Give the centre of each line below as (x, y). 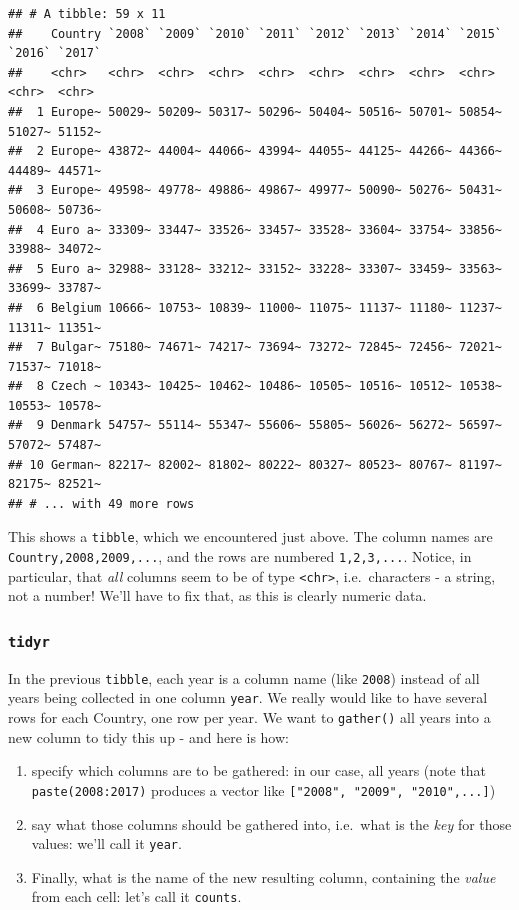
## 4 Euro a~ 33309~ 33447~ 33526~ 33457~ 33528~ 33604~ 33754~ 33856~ (255, 229)
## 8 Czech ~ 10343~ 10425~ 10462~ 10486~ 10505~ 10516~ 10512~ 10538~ (255, 386)
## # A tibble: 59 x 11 (87, 14)
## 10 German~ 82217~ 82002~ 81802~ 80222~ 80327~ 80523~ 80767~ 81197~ (255, 464)
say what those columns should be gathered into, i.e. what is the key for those (271, 823)
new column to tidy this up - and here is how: (148, 736)
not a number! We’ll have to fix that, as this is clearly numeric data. (217, 595)
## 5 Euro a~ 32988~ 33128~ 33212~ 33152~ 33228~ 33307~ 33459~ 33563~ (255, 268)
